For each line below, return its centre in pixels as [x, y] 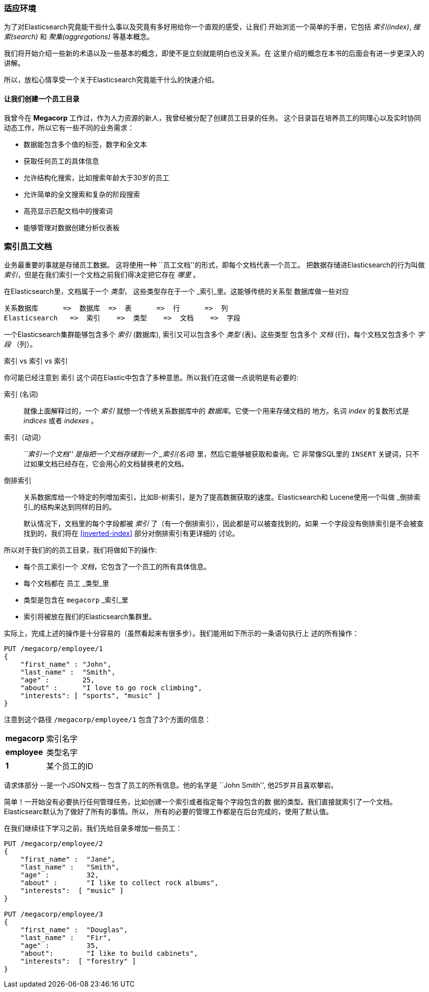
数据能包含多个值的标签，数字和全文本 [85, 144]
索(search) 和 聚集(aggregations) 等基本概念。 [79, 37]
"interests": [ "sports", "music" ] [91, 696]
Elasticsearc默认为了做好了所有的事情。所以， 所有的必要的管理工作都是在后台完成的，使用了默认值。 [168, 812]
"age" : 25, [58, 680]
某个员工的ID [70, 766]
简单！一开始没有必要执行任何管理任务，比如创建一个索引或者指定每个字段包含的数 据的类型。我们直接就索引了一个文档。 [200, 802]
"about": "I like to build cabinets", [109, 954]
